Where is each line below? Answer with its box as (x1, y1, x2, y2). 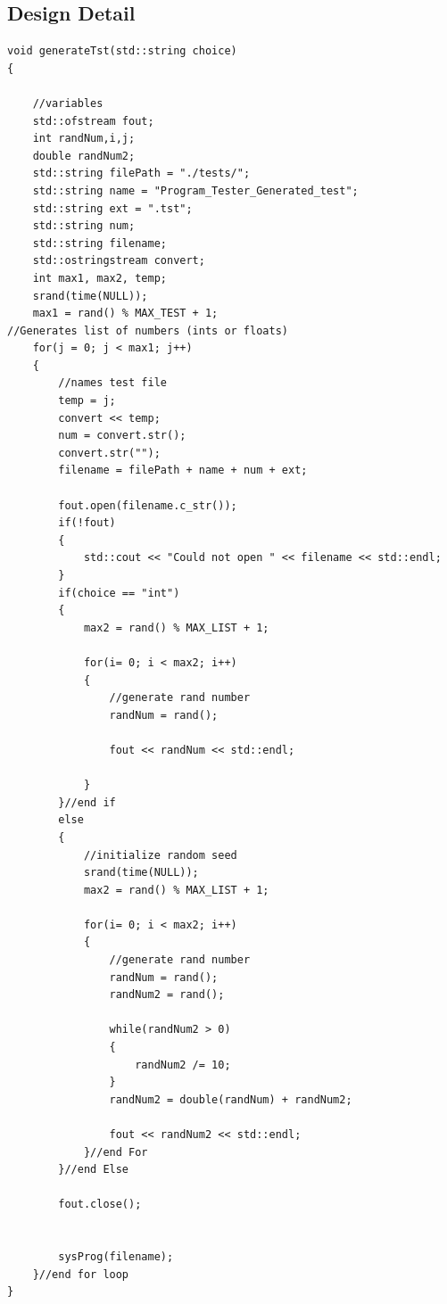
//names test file (58, 376, 167, 390)
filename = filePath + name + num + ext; (58, 464, 308, 477)
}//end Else (58, 1163, 129, 1176)
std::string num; (32, 219, 136, 233)
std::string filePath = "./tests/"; (32, 167, 251, 180)
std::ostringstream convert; (32, 254, 205, 268)
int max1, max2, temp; (32, 271, 167, 285)
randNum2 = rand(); (109, 988, 225, 1002)
